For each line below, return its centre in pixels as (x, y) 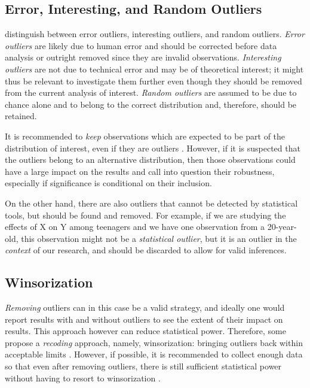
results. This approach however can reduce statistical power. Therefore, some (145, 331)
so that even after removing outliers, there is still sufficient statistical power (143, 366)
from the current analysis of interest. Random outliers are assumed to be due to (151, 93)
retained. (21, 116)
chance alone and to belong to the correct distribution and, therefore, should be (151, 104)
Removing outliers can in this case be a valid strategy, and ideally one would (145, 307)
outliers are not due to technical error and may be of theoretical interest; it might (154, 69)
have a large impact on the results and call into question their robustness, (140, 171)
